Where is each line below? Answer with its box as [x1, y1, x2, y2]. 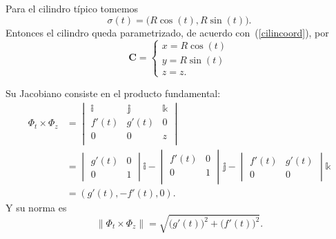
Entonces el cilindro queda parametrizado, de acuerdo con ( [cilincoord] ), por [6, 25, 329, 39]
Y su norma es [6, 200, 67, 214]
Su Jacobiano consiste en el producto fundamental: [6, 85, 221, 100]
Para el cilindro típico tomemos [6, 1, 139, 15]
